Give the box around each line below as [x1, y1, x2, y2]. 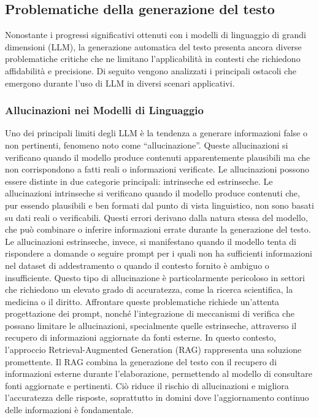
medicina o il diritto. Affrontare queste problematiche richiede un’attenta [5, 295, 280, 308]
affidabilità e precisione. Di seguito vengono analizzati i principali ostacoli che [5, 64, 296, 77]
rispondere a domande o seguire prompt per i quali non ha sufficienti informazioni [5, 247, 313, 260]
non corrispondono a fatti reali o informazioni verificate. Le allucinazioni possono [5, 163, 310, 176]
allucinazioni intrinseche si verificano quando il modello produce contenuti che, [5, 187, 300, 199]
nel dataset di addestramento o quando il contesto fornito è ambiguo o [5, 258, 269, 271]
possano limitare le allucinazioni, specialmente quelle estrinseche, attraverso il [5, 319, 297, 331]
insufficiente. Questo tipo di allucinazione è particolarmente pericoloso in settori [5, 271, 305, 284]
